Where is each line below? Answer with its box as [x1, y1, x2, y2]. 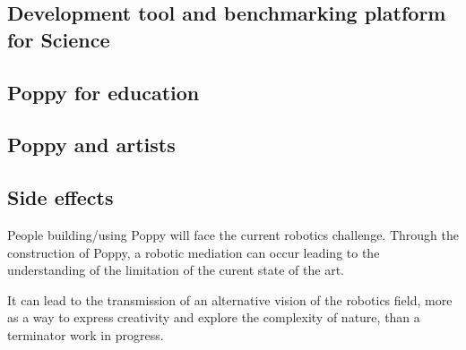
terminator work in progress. [7, 325, 164, 344]
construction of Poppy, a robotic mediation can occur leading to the [7, 243, 380, 261]
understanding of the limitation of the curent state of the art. [7, 260, 344, 279]
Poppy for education [7, 78, 200, 106]
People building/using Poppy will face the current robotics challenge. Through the [7, 225, 459, 243]
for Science [7, 25, 110, 53]
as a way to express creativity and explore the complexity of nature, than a [7, 308, 420, 327]
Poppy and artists [7, 131, 176, 158]
